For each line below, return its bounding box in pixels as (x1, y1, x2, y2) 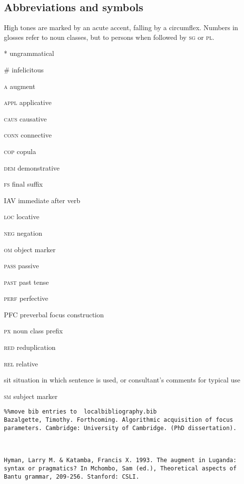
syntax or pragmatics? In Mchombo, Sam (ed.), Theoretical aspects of (4, 465, 237, 472)
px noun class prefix (4, 326, 63, 336)
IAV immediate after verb (4, 195, 81, 205)
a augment (4, 81, 35, 91)
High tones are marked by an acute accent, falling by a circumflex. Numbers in (4, 22, 238, 33)
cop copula (4, 146, 36, 156)
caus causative (4, 113, 47, 123)
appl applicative (4, 97, 52, 107)
